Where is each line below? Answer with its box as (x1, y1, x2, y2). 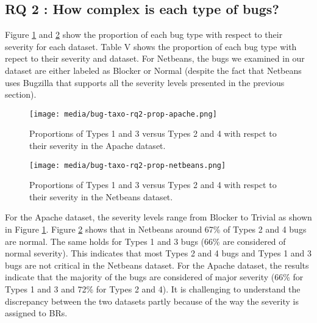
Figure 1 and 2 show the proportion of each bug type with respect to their (5, 28, 283, 41)
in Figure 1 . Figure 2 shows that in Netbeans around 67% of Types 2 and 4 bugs (5, 223, 307, 236)
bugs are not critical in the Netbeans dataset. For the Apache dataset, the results (5, 258, 309, 271)
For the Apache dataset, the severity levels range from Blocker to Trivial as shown (5, 211, 312, 223)
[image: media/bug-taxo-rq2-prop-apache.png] (29, 109, 217, 118)
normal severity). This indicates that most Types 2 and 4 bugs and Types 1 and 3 (5, 247, 312, 259)
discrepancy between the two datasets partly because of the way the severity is (5, 294, 299, 307)
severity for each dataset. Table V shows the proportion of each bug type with (5, 40, 297, 53)
